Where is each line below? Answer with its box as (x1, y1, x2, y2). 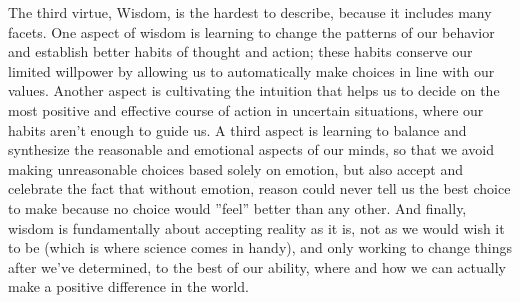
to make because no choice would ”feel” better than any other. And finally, (8, 197, 467, 218)
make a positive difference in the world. (8, 276, 249, 297)
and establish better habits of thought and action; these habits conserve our (8, 41, 473, 62)
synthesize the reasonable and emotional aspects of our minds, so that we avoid (8, 139, 494, 160)
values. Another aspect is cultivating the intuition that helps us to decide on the (8, 80, 500, 101)
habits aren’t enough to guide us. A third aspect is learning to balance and (8, 119, 467, 140)
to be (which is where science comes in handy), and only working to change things (8, 237, 512, 258)
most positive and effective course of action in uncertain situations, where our (8, 99, 484, 120)
